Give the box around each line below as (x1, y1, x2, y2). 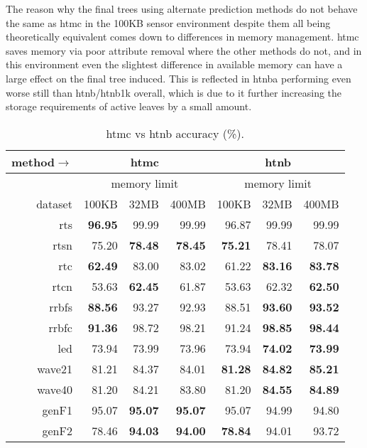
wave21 (37, 360, 72, 377)
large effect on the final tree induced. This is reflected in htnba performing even (6, 70, 351, 85)
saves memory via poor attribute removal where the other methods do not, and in (6, 43, 362, 58)
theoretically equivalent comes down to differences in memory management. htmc (6, 29, 359, 44)
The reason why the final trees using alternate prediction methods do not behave (6, 1, 358, 16)
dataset (36, 195, 72, 212)
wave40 (37, 380, 72, 398)
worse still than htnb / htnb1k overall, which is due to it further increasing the (6, 85, 342, 100)
